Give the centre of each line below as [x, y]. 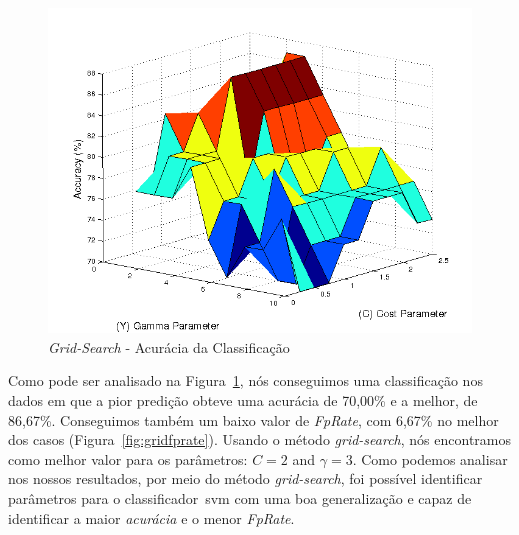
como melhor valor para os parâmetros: [128, 458]
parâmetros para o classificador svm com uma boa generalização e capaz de [240, 498]
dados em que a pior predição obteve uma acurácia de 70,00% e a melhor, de [243, 400]
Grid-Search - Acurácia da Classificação [169, 346]
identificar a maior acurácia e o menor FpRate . [151, 517]
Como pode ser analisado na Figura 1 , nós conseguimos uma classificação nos [245, 380]
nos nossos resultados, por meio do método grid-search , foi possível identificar [245, 478]
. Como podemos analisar [430, 458]
